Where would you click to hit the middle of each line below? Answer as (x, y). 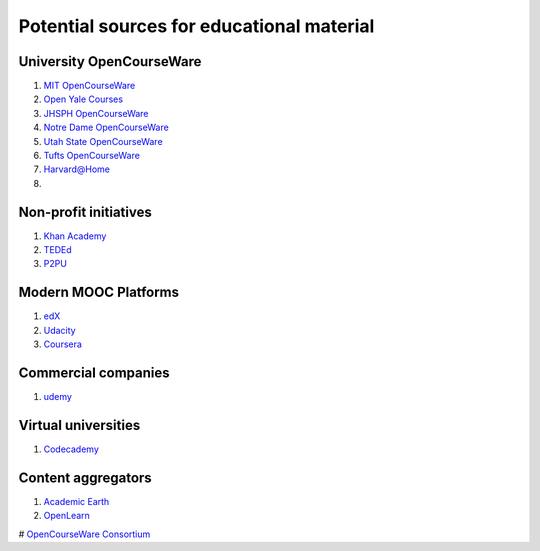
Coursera (62, 344)
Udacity (59, 330)
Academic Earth (76, 501)
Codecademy (71, 449)
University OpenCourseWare (110, 61)
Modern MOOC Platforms (99, 292)
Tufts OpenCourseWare (91, 156)
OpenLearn (66, 516)
